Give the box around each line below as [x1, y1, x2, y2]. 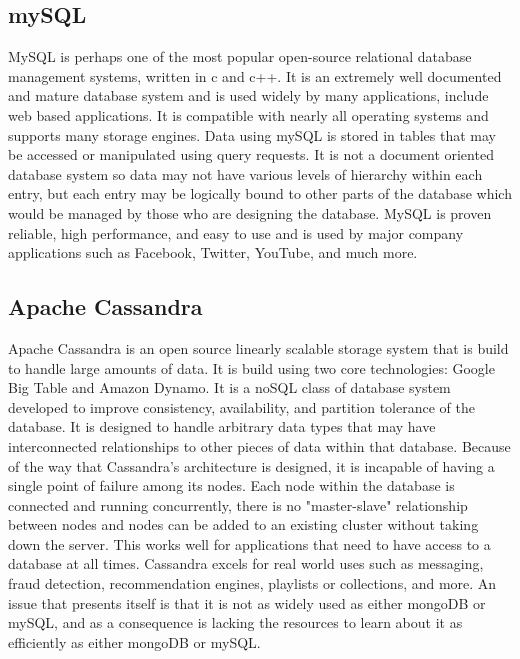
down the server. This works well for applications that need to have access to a [8, 533, 491, 554]
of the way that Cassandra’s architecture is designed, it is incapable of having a [8, 455, 495, 476]
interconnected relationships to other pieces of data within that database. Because [8, 435, 511, 456]
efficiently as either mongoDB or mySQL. [8, 631, 261, 652]
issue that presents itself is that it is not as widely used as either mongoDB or [8, 592, 486, 613]
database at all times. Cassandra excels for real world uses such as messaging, [8, 553, 484, 574]
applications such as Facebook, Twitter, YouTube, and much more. [8, 242, 418, 263]
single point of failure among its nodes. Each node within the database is [8, 475, 455, 496]
